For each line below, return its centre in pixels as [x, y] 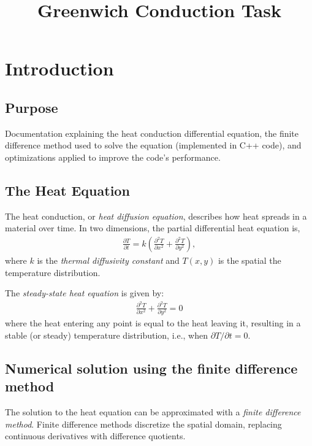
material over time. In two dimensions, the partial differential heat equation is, [153, 228]
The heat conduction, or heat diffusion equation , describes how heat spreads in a [156, 216]
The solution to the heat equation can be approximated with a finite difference [153, 411]
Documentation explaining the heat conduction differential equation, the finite [152, 133]
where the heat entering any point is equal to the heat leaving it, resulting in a [153, 323]
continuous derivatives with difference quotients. [95, 436]
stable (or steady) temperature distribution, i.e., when [106, 335]
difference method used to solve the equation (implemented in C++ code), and [153, 145]
